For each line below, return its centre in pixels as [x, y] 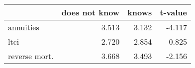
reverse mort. [31, 56]
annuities [24, 27]
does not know [91, 12]
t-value [174, 12]
